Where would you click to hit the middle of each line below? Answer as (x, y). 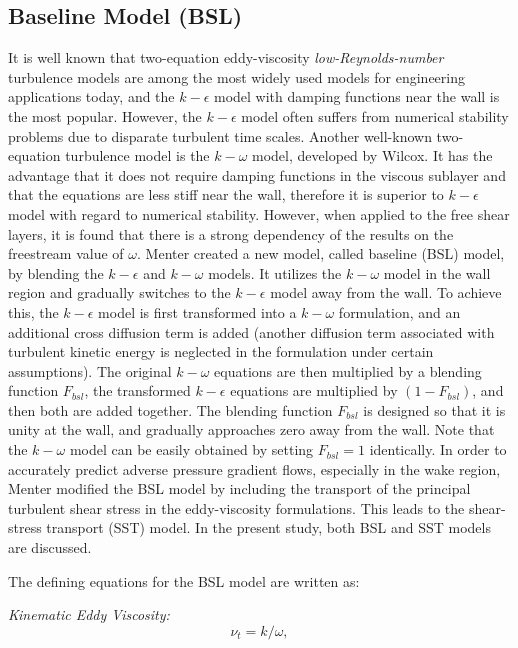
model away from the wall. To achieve (386, 292)
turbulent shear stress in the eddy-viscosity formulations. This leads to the (236, 507)
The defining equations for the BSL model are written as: (184, 580)
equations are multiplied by (314, 390)
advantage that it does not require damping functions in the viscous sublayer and (257, 174)
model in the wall (437, 272)
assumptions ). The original (90, 370)
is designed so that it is (434, 409)
